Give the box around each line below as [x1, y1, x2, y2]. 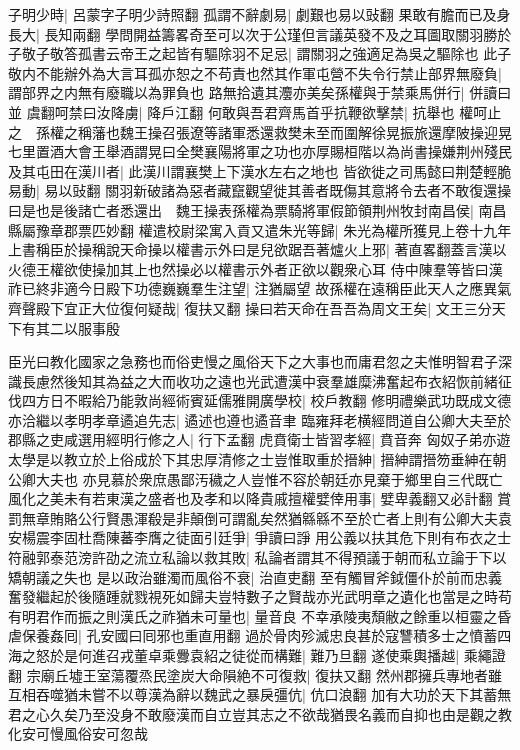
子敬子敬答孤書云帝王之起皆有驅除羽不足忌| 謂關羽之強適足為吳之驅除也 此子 [8, 43, 512, 64]
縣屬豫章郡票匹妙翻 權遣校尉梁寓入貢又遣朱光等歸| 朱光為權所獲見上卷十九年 [8, 219, 512, 240]
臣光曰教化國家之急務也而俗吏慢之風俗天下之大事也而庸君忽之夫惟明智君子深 [8, 351, 512, 372]
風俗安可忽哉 [63, 723, 148, 744]
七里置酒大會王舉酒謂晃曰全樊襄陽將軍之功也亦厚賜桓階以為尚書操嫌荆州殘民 [8, 141, 512, 162]
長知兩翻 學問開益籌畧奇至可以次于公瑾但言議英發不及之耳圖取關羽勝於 [44, 23, 512, 44]
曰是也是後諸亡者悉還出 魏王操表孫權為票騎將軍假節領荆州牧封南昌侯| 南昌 [8, 199, 507, 220]
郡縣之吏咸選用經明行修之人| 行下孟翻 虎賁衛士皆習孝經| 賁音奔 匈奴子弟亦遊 [8, 429, 511, 450]
